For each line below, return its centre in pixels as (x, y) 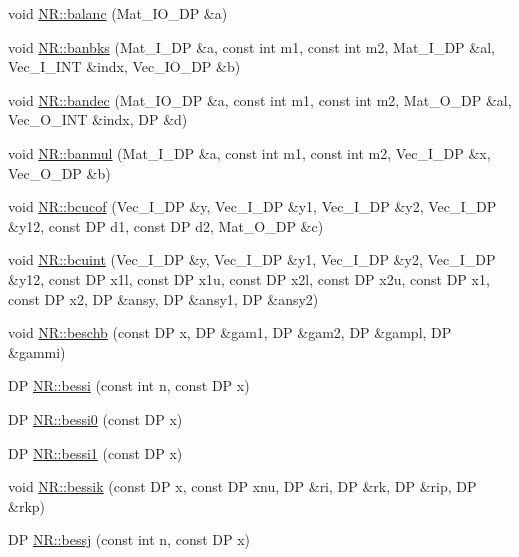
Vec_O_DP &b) (59, 172)
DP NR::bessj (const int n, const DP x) (129, 539)
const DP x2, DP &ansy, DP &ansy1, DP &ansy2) (163, 298)
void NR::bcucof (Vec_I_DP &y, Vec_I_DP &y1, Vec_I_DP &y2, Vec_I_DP (252, 206)
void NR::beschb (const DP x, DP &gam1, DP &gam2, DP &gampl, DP (230, 332)
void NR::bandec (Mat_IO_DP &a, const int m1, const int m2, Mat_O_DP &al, (260, 99)
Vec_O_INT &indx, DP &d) (98, 119)
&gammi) (37, 351)
